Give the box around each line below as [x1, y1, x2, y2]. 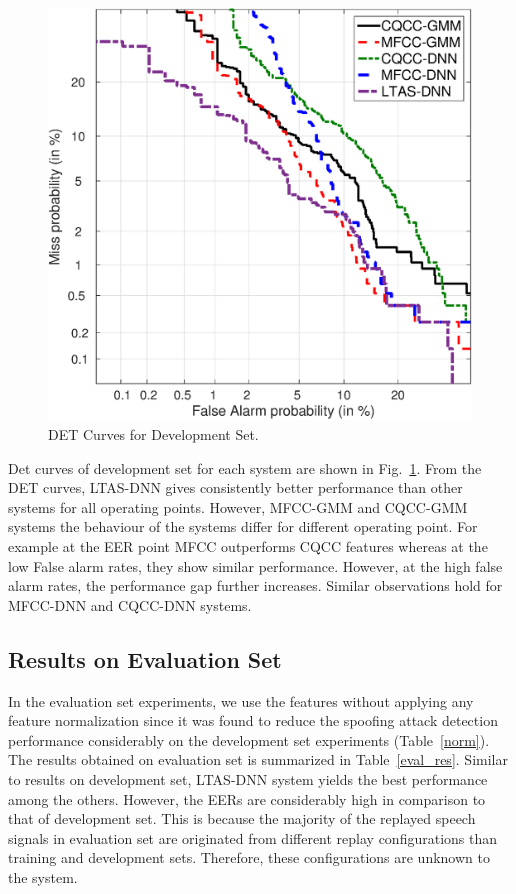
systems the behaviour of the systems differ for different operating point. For [8, 516, 478, 537]
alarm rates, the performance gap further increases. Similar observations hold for [8, 575, 503, 596]
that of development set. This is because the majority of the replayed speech [8, 808, 476, 829]
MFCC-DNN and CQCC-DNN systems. [8, 594, 252, 615]
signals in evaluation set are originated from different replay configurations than [8, 827, 498, 848]
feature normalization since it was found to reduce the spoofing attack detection [8, 710, 498, 731]
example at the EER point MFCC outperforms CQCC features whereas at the [8, 535, 488, 556]
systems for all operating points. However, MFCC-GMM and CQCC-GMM [8, 496, 468, 517]
